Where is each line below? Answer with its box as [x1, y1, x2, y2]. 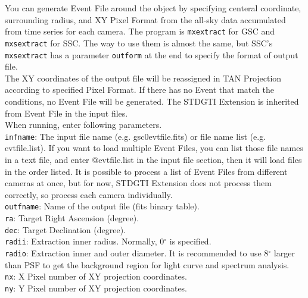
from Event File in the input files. [5, 106, 128, 119]
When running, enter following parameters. [5, 118, 162, 131]
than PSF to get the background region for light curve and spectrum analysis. [5, 258, 290, 271]
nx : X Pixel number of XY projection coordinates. [5, 270, 188, 283]
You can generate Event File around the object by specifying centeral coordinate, [5, 2, 301, 14]
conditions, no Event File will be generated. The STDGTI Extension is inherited [5, 95, 299, 107]
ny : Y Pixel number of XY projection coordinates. [5, 281, 188, 294]
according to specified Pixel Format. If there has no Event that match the [5, 83, 274, 96]
